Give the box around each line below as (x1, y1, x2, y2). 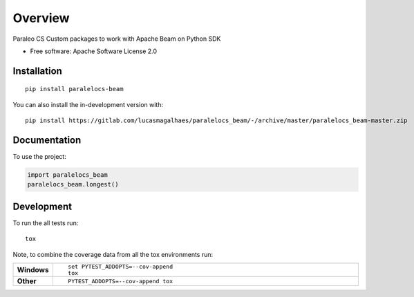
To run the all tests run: (12, 218, 79, 227)
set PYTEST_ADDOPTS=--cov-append (68, 263, 173, 271)
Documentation (12, 134, 82, 146)
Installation (12, 65, 62, 77)
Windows (17, 265, 49, 275)
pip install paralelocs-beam (25, 85, 124, 93)
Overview (12, 10, 70, 26)
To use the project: (12, 153, 67, 161)
